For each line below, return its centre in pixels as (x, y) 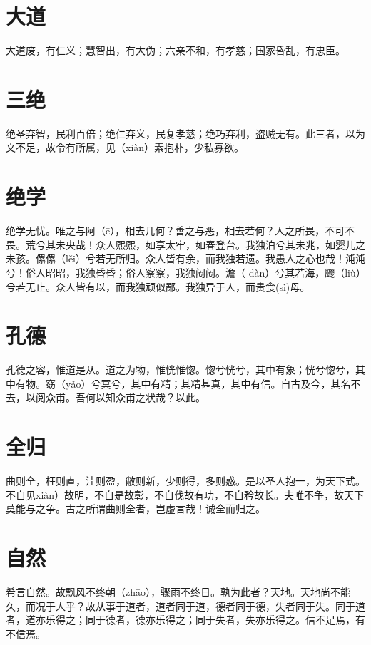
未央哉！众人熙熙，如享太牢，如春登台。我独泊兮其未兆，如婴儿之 (210, 244)
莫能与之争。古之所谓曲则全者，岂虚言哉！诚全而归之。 (136, 509)
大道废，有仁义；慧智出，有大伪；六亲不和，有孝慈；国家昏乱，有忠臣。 (176, 50)
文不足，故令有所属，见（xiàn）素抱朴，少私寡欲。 (125, 147)
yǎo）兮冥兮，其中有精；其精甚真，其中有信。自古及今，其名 (208, 383)
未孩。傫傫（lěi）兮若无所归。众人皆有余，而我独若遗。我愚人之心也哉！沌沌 (185, 258)
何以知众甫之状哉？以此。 (145, 397)
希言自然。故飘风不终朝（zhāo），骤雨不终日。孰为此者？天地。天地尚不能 (178, 592)
